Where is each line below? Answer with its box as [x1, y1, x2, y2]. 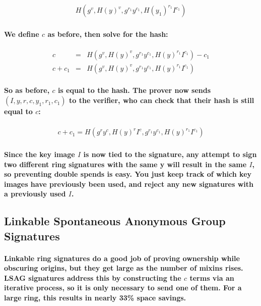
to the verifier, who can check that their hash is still [69, 95, 254, 106]
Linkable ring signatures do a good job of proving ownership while [4, 252, 240, 263]
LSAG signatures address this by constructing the [4, 272, 181, 283]
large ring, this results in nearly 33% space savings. [4, 292, 186, 303]
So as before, [4, 85, 50, 95]
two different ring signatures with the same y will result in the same [4, 159, 247, 169]
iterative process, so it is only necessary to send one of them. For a [4, 282, 242, 293]
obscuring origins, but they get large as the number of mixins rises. [4, 263, 243, 273]
